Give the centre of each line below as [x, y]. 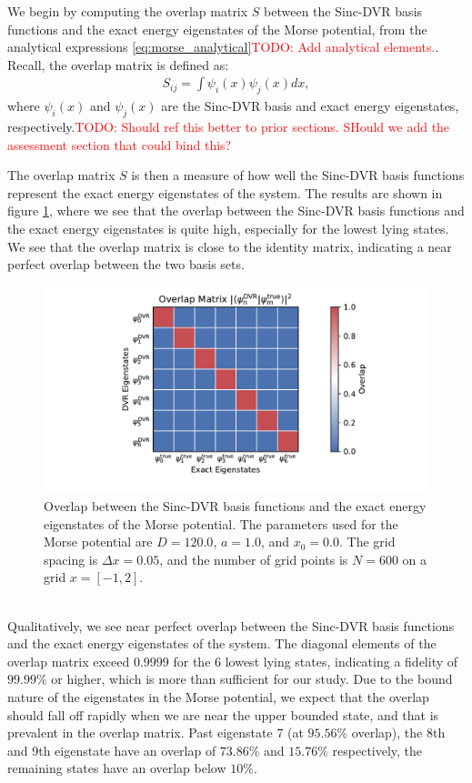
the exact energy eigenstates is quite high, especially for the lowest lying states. [228, 228]
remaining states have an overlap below [117, 768]
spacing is [71, 559]
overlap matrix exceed [69, 661]
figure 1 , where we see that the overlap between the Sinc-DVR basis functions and [236, 211]
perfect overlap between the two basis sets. [126, 264]
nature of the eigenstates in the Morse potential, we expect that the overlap [218, 697]
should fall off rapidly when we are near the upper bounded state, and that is [223, 714]
